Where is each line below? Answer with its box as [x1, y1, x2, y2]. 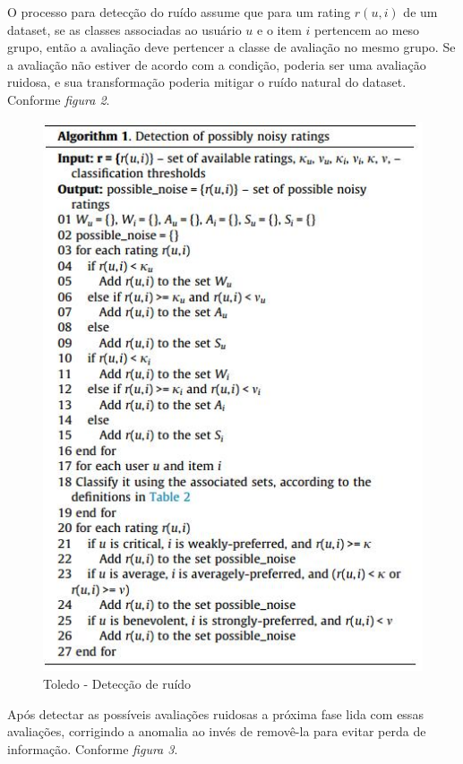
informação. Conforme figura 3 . [7, 739, 178, 758]
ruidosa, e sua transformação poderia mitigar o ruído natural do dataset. [7, 73, 407, 91]
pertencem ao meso [313, 20, 420, 39]
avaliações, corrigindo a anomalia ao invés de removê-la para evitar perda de [7, 722, 426, 741]
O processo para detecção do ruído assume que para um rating [7, 3, 351, 21]
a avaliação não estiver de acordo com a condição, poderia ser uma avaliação [7, 55, 426, 73]
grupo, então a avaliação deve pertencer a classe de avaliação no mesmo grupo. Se [7, 38, 456, 56]
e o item [257, 20, 302, 39]
